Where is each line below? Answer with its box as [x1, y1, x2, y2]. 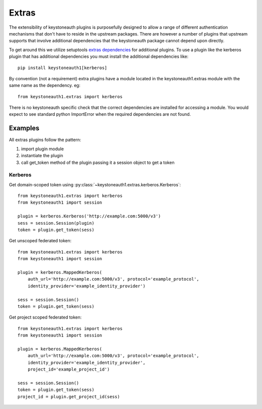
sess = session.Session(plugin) [17, 220, 95, 226]
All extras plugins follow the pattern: [9, 137, 81, 143]
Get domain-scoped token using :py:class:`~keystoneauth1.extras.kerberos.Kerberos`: [9, 181, 181, 187]
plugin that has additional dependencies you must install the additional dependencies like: [9, 53, 189, 59]
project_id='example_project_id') [27, 367, 110, 372]
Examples [9, 124, 40, 132]
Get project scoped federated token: [9, 314, 82, 320]
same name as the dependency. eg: [9, 83, 81, 89]
